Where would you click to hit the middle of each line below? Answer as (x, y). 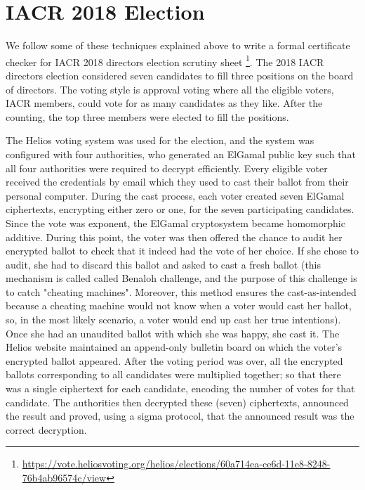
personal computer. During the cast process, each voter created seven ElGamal (175, 195)
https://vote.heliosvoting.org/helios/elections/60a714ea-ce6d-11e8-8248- (176, 464)
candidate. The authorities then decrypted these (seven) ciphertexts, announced (177, 402)
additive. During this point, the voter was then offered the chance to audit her (174, 237)
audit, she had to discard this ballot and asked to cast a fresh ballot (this (164, 264)
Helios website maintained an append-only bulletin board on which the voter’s (174, 347)
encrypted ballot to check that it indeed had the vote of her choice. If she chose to (182, 251)
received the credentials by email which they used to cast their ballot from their (177, 182)
